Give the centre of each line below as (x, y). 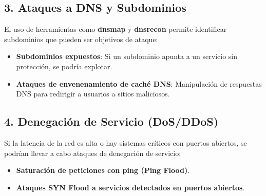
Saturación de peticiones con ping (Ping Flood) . (103, 170)
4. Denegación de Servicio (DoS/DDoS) (111, 121)
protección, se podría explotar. (64, 66)
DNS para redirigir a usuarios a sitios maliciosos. (93, 94)
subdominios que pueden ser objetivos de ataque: (81, 39)
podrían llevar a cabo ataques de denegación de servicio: (93, 153)
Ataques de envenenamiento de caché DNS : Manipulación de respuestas (139, 83)
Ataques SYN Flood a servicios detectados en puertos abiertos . (130, 187)
